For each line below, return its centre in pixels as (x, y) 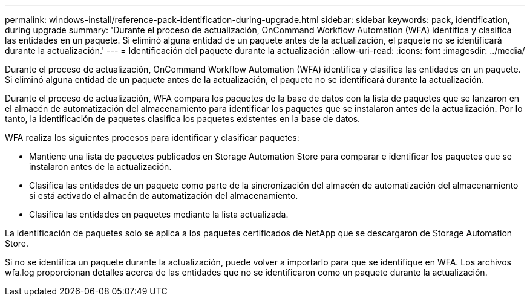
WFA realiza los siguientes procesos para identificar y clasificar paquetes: (152, 138)
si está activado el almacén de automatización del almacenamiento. (164, 196)
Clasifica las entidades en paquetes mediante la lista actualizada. (159, 214)
